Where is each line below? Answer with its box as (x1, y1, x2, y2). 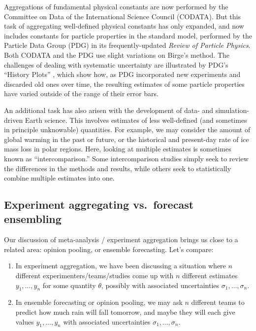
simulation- (215, 105, 249, 115)
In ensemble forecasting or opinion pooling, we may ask (15, 297, 183, 307)
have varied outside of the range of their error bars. (4, 88, 159, 99)
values (15, 316, 34, 327)
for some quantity (42, 280, 96, 290)
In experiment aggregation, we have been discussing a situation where (15, 260, 226, 271)
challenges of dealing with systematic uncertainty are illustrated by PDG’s (4, 59, 228, 70)
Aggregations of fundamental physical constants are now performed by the (4, 1, 228, 11)
